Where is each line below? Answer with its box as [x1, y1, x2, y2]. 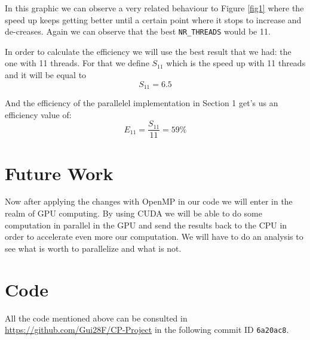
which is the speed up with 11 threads [166, 57, 306, 69]
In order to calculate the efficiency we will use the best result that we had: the [5, 45, 291, 57]
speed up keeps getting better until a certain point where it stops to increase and [5, 13, 302, 26]
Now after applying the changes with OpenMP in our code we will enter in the [5, 195, 293, 208]
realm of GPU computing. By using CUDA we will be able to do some [5, 207, 262, 220]
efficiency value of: [5, 108, 72, 120]
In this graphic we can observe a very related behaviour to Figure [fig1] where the [5, 2, 304, 14]
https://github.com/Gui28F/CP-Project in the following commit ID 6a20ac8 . [5, 323, 289, 336]
